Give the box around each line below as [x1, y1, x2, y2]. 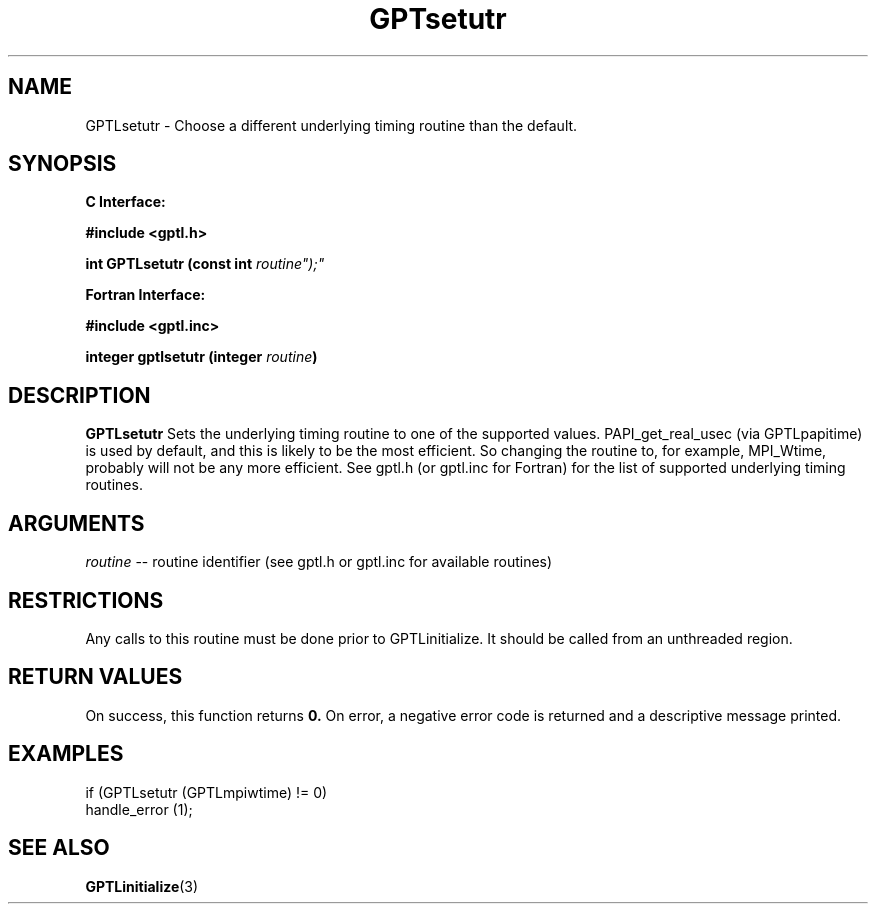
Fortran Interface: [85, 286, 206, 304]
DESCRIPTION [8, 382, 151, 408]
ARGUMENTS [8, 510, 145, 536]
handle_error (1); [85, 800, 193, 818]
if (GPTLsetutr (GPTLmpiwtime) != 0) [85, 783, 328, 801]
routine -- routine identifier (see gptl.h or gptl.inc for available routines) [85, 553, 553, 571]
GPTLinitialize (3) [85, 877, 199, 895]
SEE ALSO [8, 835, 110, 861]
